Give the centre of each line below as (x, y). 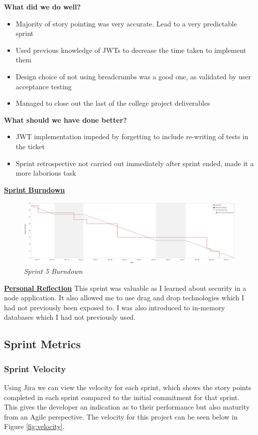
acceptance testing (44, 86)
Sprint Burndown (35, 189)
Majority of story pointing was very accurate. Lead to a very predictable (126, 23)
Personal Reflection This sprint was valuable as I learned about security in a (125, 288)
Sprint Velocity (35, 368)
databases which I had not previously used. (70, 317)
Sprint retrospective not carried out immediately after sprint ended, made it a (135, 163)
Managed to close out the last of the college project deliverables (113, 103)
